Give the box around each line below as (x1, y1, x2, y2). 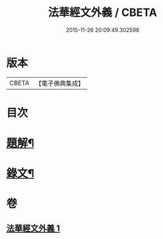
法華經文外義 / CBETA (48, 6, 158, 20)
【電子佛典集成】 (35, 79, 84, 88)
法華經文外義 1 (6, 223, 60, 233)
